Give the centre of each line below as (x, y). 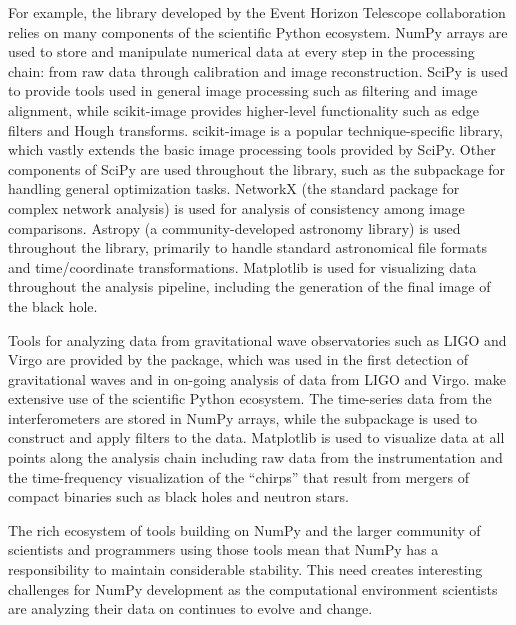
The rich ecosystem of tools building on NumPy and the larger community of (244, 529)
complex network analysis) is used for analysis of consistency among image (236, 207)
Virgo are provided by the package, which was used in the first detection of (238, 359)
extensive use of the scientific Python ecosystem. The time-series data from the (250, 398)
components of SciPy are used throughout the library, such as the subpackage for (257, 168)
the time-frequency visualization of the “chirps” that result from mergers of (238, 476)
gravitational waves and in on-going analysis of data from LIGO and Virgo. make (257, 378)
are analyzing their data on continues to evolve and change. (190, 608)
